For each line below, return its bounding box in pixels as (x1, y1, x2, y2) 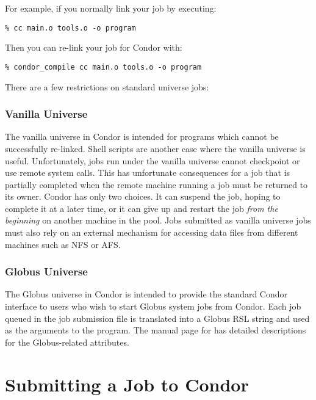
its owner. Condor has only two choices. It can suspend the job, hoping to (5, 190, 281, 203)
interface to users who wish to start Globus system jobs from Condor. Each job (5, 300, 301, 313)
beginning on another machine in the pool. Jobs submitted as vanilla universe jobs (5, 214, 311, 227)
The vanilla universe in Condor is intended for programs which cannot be (5, 130, 279, 143)
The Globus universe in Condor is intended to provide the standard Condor (5, 288, 288, 300)
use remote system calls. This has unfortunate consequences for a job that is (5, 166, 290, 179)
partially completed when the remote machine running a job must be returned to (5, 178, 308, 191)
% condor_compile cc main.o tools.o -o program (5, 62, 202, 71)
